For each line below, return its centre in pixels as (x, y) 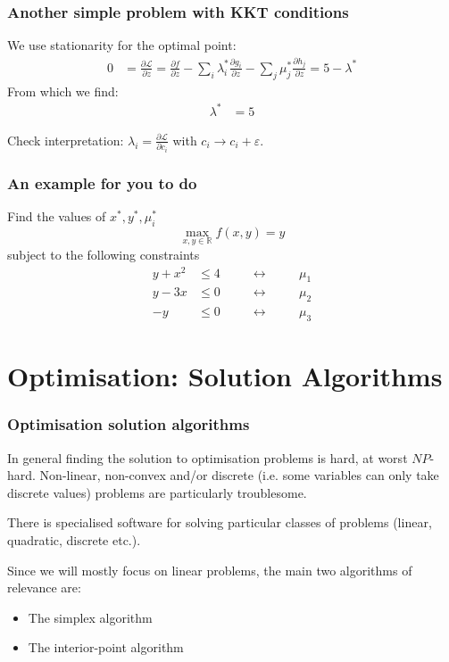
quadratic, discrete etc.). (74, 540)
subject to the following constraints (104, 254)
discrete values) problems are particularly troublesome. (157, 492)
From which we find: (63, 91)
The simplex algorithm (90, 617)
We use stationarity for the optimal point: (122, 45)
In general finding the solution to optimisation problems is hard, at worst (208, 457)
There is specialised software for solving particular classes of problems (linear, (220, 522)
